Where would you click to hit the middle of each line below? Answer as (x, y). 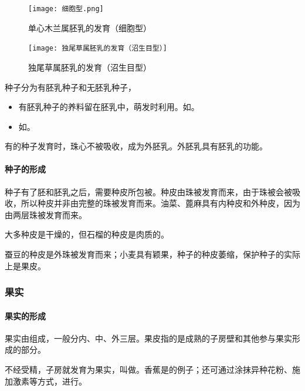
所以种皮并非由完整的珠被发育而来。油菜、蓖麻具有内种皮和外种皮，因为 (160, 203)
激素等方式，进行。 (50, 381)
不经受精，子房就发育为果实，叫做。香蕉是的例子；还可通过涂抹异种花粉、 (148, 370)
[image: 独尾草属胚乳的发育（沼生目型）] (98, 49)
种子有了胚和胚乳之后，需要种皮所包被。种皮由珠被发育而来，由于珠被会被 (148, 191)
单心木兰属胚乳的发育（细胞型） (90, 27)
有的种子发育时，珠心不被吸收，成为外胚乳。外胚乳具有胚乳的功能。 (136, 146)
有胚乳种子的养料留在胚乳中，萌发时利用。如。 (109, 107)
